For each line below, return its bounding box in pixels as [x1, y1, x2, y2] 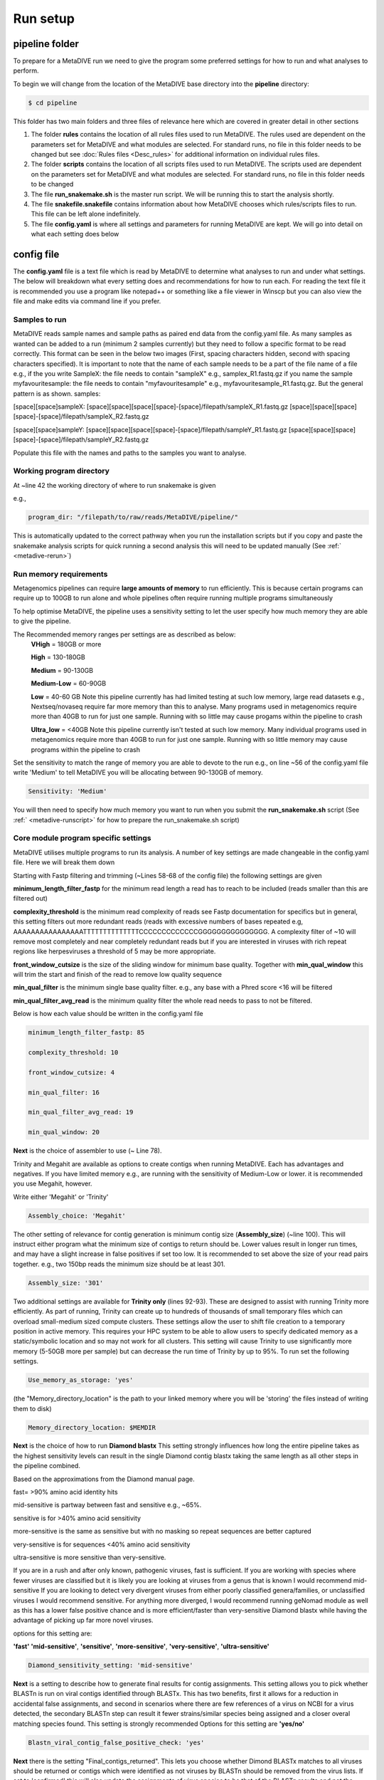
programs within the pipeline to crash [31, 745, 140, 754]
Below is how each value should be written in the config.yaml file [13, 1010, 203, 1018]
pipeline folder [13, 38, 80, 50]
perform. [13, 66, 39, 75]
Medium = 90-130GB [31, 666, 94, 674]
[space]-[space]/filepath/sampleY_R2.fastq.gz [13, 435, 149, 444]
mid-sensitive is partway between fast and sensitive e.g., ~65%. [13, 1501, 202, 1509]
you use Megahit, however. [13, 1179, 92, 1188]
